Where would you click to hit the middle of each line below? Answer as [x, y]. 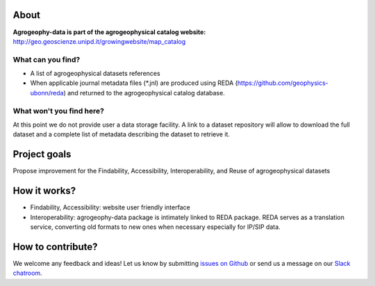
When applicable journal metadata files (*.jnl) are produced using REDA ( [134, 83]
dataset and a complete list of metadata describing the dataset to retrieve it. [122, 134]
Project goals [42, 154]
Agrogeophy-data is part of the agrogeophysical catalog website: [109, 32]
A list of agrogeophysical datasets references [95, 74]
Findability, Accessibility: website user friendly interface [110, 207]
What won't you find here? [58, 111]
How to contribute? [55, 247]
